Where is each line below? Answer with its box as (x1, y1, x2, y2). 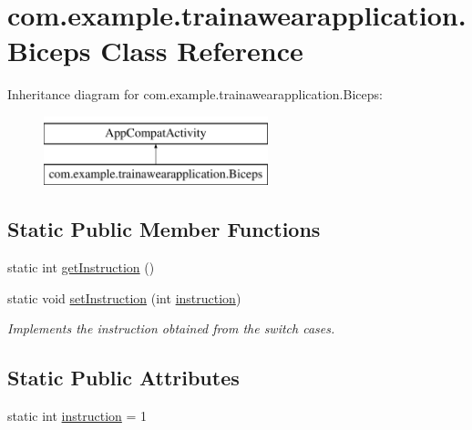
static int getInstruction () (7, 258, 155, 277)
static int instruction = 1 (7, 406, 148, 425)
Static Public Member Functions (7, 215, 321, 243)
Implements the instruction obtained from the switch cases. (7, 319, 335, 338)
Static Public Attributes (7, 363, 240, 392)
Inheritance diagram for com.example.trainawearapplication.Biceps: (7, 85, 383, 104)
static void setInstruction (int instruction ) (7, 288, 241, 307)
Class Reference (100, 32, 303, 69)
